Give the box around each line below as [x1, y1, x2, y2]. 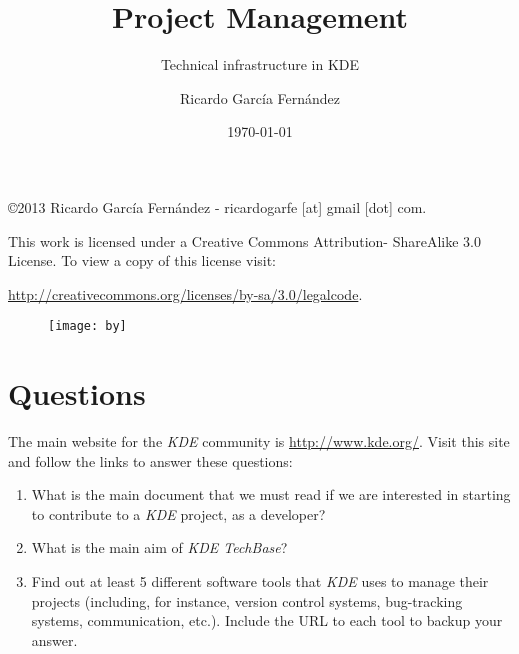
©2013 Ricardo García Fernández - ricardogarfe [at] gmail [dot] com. [8, 196, 427, 217]
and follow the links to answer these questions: [8, 450, 293, 471]
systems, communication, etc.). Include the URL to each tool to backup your [31, 610, 503, 631]
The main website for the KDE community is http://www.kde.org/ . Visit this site [8, 431, 510, 452]
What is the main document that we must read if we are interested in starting [31, 484, 511, 505]
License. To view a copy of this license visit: [8, 250, 277, 271]
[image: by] [48, 319, 127, 334]
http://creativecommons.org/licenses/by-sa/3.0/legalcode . [8, 283, 363, 304]
